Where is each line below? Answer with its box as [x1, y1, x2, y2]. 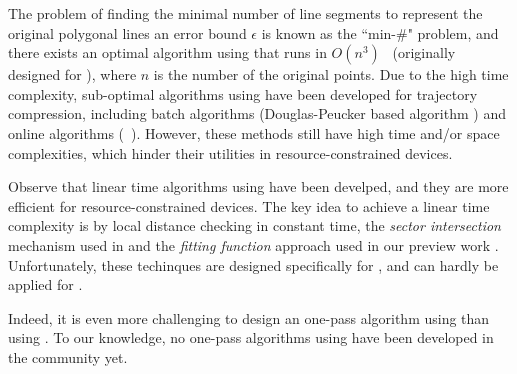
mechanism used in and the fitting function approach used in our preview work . [8, 234, 499, 255]
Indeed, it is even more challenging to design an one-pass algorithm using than [8, 307, 490, 328]
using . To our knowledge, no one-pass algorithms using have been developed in [8, 327, 494, 348]
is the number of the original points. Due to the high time [153, 64, 509, 85]
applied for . [8, 274, 83, 295]
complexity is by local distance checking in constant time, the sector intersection [8, 215, 501, 236]
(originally [392, 42, 456, 63]
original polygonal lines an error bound [8, 22, 247, 43]
